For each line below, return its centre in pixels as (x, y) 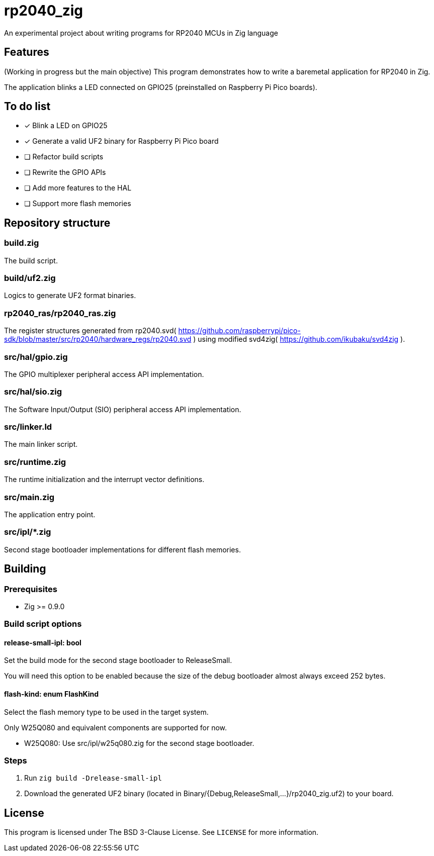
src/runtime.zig (35, 462)
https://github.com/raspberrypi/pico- (239, 331)
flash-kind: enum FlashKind (52, 694)
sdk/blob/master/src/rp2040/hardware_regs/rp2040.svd (98, 339)
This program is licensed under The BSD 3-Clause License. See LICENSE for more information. (161, 832)
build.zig (22, 243)
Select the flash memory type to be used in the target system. (106, 712)
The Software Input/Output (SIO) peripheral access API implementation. (123, 409)
